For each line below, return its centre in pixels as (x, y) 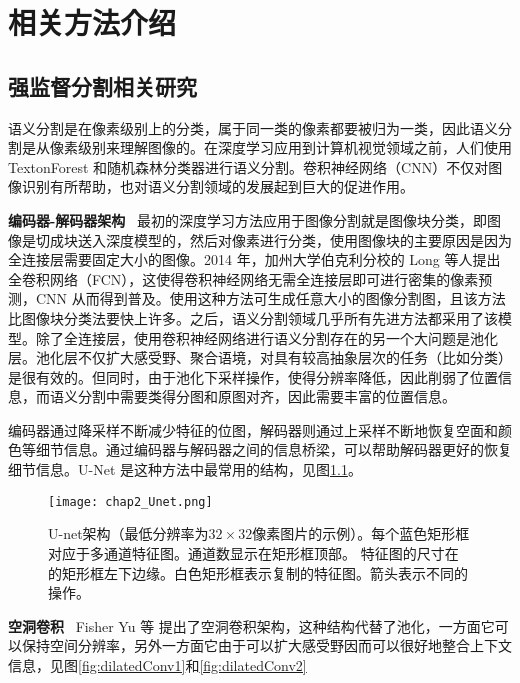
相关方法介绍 (92, 22)
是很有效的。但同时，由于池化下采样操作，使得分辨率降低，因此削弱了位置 (253, 376)
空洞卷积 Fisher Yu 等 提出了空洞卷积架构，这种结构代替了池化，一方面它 (251, 625)
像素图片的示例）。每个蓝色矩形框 (361, 533)
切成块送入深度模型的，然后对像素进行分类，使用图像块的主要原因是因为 (273, 239)
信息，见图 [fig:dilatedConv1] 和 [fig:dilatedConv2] (157, 664)
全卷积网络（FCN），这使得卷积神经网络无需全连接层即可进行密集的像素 (243, 278)
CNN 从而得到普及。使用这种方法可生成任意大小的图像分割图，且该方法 (270, 298)
